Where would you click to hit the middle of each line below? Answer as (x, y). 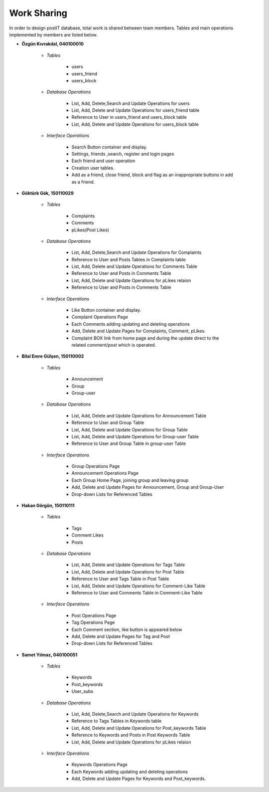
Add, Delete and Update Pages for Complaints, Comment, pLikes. (139, 331)
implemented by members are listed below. (53, 34)
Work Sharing (38, 13)
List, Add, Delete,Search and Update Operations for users (131, 103)
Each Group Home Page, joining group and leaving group (130, 480)
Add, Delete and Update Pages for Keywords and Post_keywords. (139, 779)
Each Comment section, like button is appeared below (127, 629)
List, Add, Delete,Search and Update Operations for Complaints (136, 252)
